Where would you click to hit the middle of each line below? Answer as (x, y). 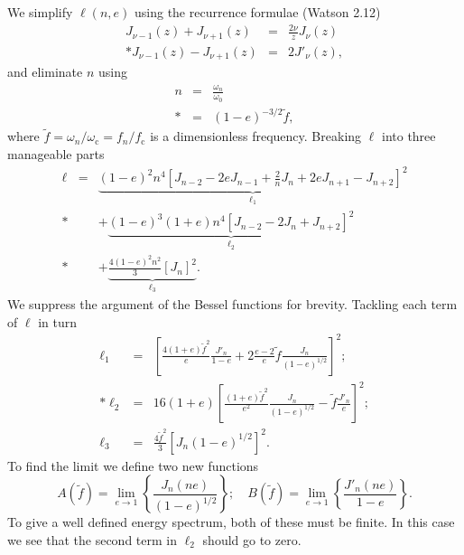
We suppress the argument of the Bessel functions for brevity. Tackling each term (232, 303)
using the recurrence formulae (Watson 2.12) (257, 12)
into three (408, 136)
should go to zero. (252, 540)
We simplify (40, 12)
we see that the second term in (92, 540)
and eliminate (45, 72)
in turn (58, 321)
